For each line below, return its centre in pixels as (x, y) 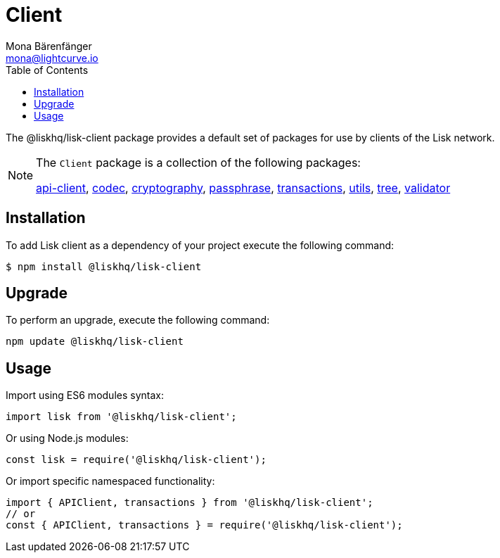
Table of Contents (47, 70)
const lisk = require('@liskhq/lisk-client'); (136, 460)
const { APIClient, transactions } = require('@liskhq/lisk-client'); (204, 525)
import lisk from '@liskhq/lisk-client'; (121, 417)
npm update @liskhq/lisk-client (95, 342)
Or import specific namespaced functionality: (110, 481)
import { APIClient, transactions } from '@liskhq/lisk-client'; (190, 503)
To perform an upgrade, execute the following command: (138, 320)
